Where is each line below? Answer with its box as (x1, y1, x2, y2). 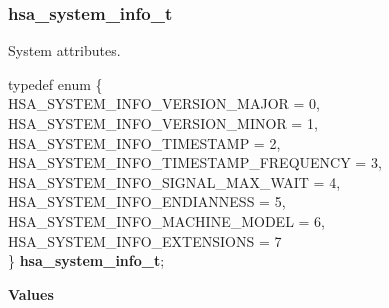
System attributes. (8, 40, 121, 61)
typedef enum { (8, 73, 103, 94)
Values (8, 283, 54, 304)
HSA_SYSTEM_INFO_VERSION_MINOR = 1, (8, 113, 318, 133)
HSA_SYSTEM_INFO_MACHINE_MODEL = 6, (8, 210, 325, 231)
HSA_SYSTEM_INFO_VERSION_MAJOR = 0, (8, 93, 320, 114)
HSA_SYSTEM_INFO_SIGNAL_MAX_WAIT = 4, (8, 171, 341, 192)
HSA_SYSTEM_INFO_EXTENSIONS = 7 (8, 230, 282, 251)
